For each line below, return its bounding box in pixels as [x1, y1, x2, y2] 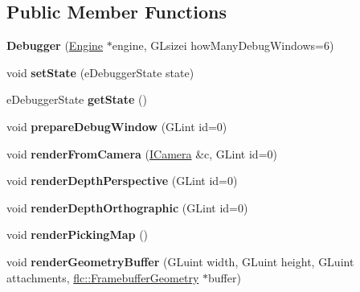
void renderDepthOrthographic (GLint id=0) [6, 199, 248, 216]
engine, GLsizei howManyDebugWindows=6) [112, 37, 334, 54]
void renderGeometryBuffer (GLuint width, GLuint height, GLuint [6, 253, 354, 269]
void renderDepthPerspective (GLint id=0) [6, 172, 238, 189]
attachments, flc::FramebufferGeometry [6, 269, 199, 286]
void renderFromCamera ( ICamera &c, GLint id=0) [6, 145, 277, 162]
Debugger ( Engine [6, 37, 104, 54]
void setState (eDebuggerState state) [6, 64, 194, 80]
